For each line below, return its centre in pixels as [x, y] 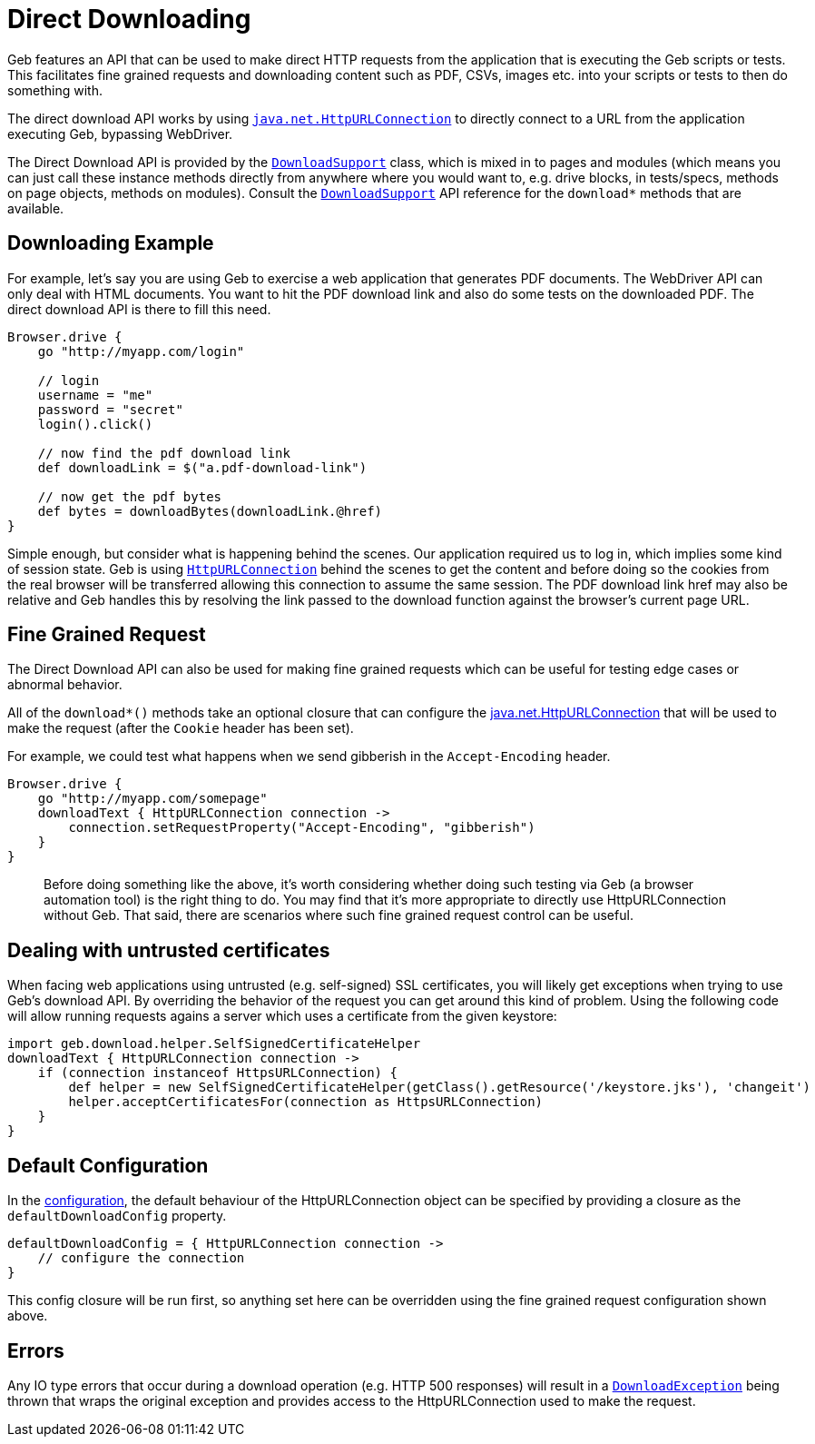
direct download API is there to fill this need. [139, 309]
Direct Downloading [129, 19]
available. [36, 208]
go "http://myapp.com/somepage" [152, 799]
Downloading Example [111, 243]
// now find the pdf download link [164, 453]
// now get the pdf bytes [130, 496]
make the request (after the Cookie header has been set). [181, 728]
